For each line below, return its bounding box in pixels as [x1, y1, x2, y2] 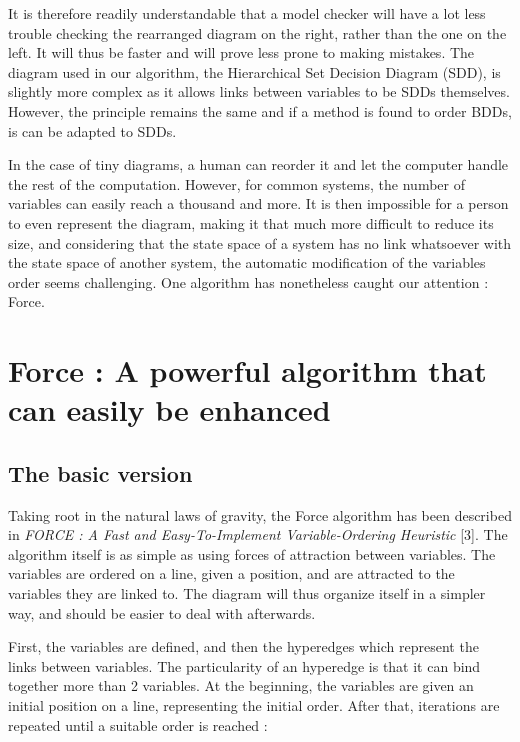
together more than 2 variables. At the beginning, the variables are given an [8, 675, 474, 696]
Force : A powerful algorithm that [8, 350, 487, 391]
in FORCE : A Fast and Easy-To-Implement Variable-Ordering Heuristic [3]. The [8, 524, 508, 545]
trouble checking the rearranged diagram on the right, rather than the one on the [8, 22, 507, 43]
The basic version [8, 457, 193, 488]
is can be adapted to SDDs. [8, 120, 177, 141]
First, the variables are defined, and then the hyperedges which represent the [8, 636, 479, 657]
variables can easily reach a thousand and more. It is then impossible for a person [8, 193, 509, 214]
